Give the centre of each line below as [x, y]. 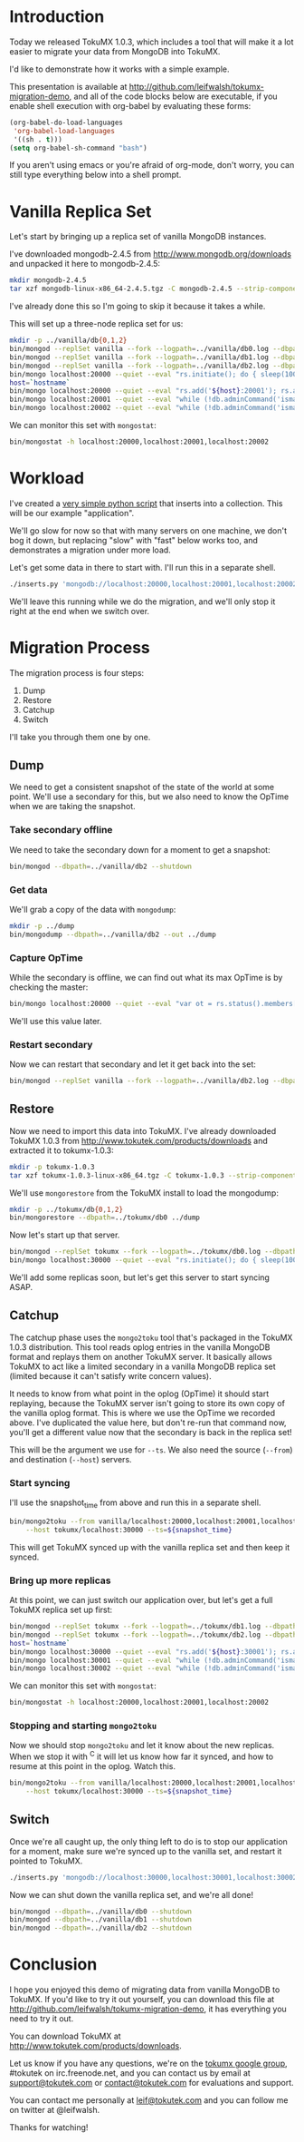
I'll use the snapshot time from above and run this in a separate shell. [135, 1503]
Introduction [57, 17]
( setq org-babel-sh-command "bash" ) [78, 148]
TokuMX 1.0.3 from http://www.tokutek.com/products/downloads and [139, 1140]
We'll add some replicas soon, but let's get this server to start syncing [139, 1277]
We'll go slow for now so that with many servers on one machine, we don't [148, 530]
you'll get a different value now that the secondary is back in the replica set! [151, 1432]
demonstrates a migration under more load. [90, 550]
